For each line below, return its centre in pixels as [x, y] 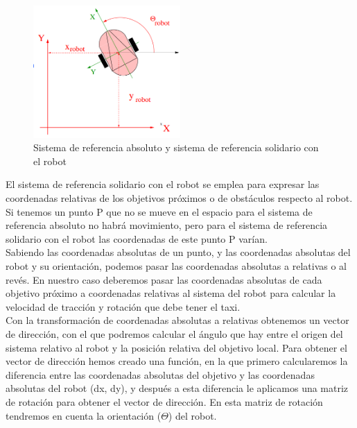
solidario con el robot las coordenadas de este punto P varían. [137, 238]
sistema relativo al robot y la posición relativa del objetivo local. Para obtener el [176, 347]
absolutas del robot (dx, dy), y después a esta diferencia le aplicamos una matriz [177, 388]
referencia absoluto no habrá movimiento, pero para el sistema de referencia [167, 225]
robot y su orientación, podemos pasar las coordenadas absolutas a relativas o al [176, 266]
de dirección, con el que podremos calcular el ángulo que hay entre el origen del [174, 334]
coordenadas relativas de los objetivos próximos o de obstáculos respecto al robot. [179, 198]
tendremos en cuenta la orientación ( [84, 415]
